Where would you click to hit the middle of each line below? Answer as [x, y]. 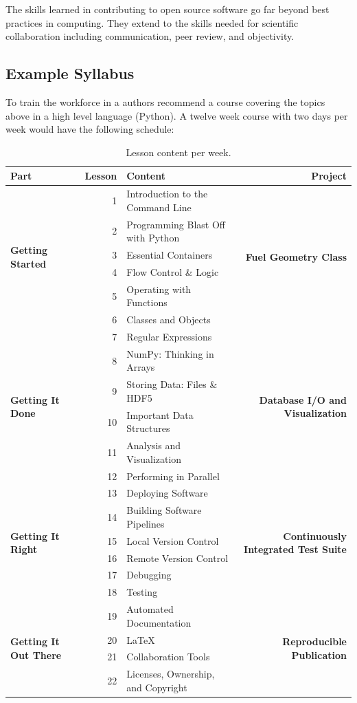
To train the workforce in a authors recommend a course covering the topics [165, 101]
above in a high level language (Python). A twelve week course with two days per [177, 115]
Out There [36, 655]
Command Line [159, 207]
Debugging [149, 575]
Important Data [160, 414]
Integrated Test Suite [295, 549]
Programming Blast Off [176, 224]
